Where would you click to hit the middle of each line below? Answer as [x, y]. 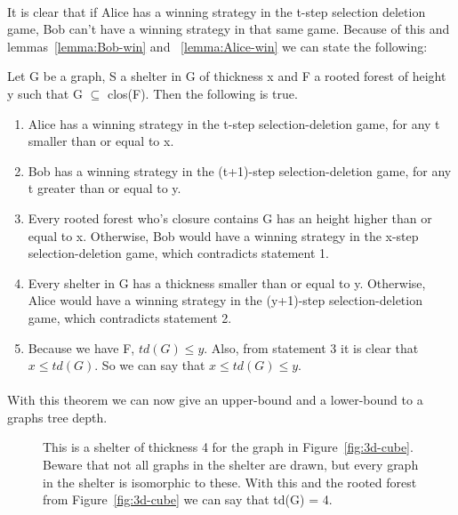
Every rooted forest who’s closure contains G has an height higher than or [230, 217]
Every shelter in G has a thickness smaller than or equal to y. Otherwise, [227, 282]
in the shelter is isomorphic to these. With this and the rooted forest [230, 482]
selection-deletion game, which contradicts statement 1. [178, 253]
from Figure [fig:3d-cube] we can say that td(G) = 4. [188, 499]
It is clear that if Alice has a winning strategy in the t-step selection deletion [217, 11]
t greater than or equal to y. [104, 188]
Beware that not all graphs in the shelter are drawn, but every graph [231, 465]
